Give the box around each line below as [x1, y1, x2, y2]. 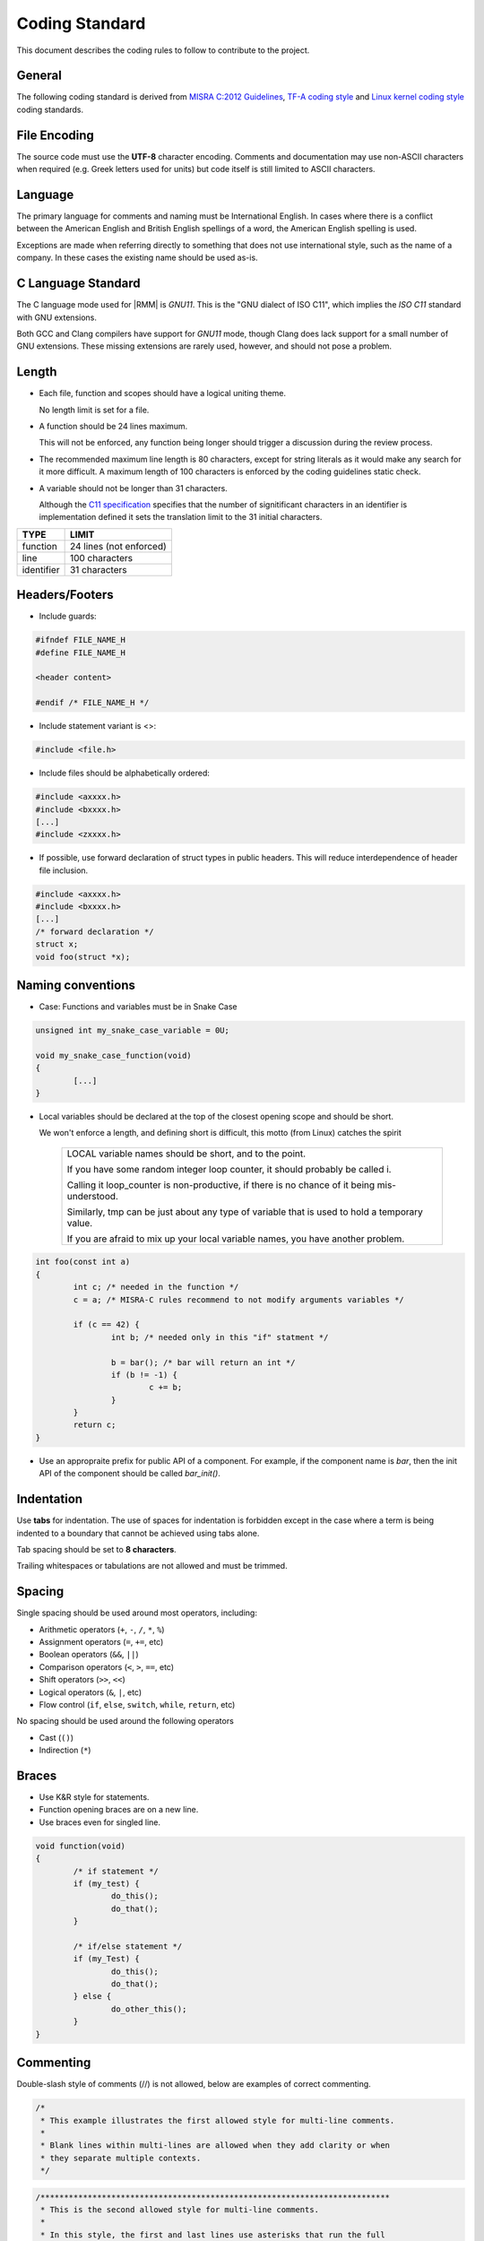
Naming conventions [16, 978, 136, 992]
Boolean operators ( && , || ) [39, 1649, 139, 1660]
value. [66, 1216, 93, 1229]
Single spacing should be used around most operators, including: [16, 1607, 257, 1618]
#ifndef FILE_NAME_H [35, 635, 125, 645]
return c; [73, 1420, 117, 1430]
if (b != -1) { [110, 1370, 178, 1380]
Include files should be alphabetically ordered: [39, 767, 211, 779]
